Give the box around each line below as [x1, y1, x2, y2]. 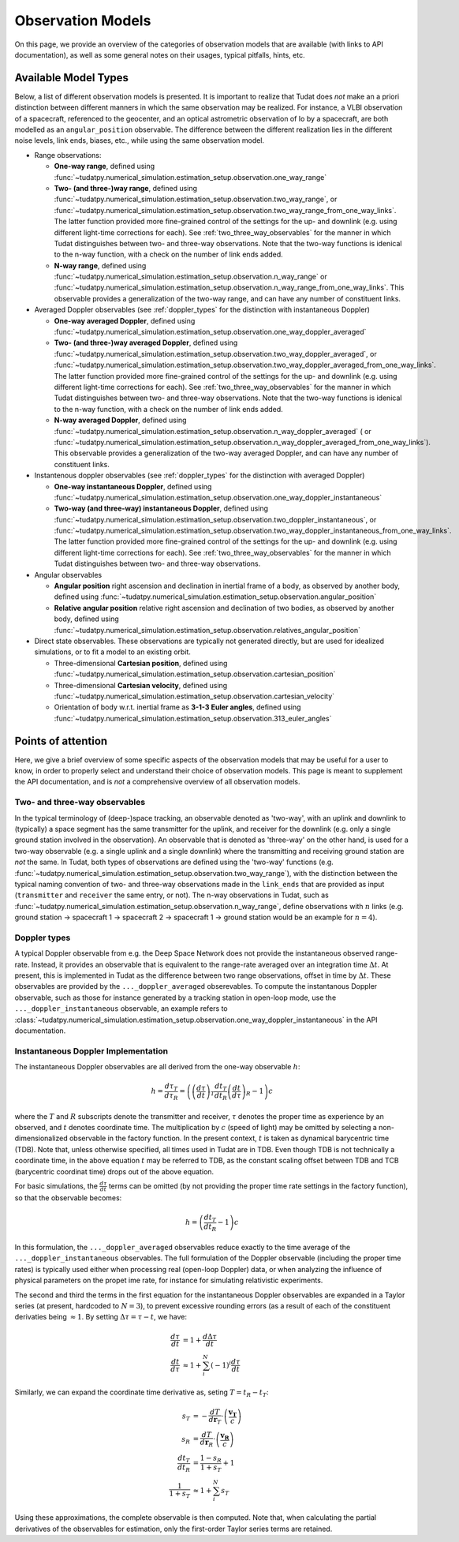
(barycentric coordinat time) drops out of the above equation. [14, 1166, 215, 1176]
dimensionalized [14, 1133, 69, 1143]
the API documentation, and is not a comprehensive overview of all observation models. [14, 777, 300, 787]
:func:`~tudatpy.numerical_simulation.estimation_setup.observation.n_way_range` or [54, 272, 327, 282]
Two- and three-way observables [14, 797, 146, 808]
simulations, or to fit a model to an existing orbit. [34, 647, 191, 657]
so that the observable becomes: [14, 1192, 122, 1203]
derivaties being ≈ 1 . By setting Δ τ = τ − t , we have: [14, 1312, 187, 1322]
